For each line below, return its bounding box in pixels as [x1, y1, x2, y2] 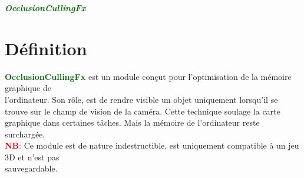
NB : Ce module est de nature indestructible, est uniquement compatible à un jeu [5, 139, 299, 152]
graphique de [5, 82, 52, 94]
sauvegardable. [5, 162, 58, 174]
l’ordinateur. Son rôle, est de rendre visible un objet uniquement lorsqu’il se [5, 93, 278, 105]
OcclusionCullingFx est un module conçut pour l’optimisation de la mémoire [5, 70, 292, 82]
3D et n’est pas [5, 150, 60, 163]
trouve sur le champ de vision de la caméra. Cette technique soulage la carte [5, 105, 280, 117]
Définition [5, 36, 87, 60]
